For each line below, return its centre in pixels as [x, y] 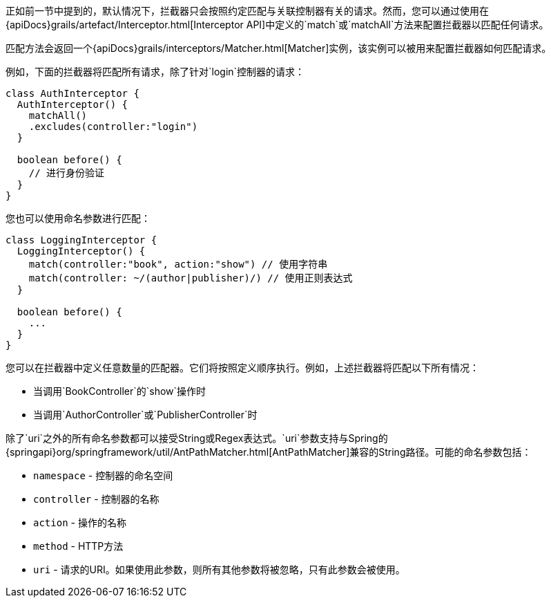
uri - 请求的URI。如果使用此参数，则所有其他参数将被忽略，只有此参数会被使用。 [219, 569]
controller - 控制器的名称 [96, 499]
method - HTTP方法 [78, 546]
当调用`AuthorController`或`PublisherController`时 [145, 415]
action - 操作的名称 [80, 522]
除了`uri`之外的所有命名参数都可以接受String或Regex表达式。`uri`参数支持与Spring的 [197, 438]
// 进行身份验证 [67, 173]
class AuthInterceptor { [72, 93]
